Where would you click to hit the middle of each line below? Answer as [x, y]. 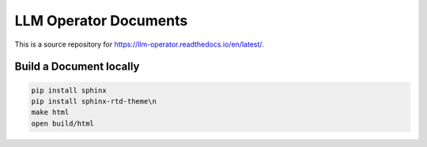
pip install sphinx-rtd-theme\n [94, 101]
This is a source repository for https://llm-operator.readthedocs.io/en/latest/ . [139, 44]
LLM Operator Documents [101, 21]
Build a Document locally [77, 67]
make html [50, 112]
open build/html [63, 123]
